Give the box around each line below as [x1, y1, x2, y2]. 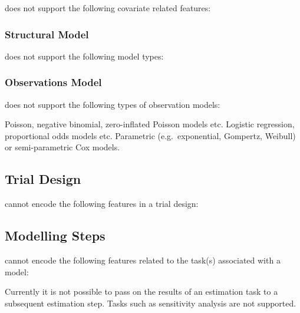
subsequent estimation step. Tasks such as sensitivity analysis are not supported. [5, 296, 296, 309]
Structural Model [5, 27, 89, 41]
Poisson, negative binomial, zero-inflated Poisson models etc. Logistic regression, [5, 118, 295, 130]
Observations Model [5, 75, 102, 90]
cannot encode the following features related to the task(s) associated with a [5, 254, 281, 266]
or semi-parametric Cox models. [5, 141, 120, 153]
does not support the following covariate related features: [5, 2, 211, 14]
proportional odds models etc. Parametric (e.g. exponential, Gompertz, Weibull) [5, 129, 296, 141]
